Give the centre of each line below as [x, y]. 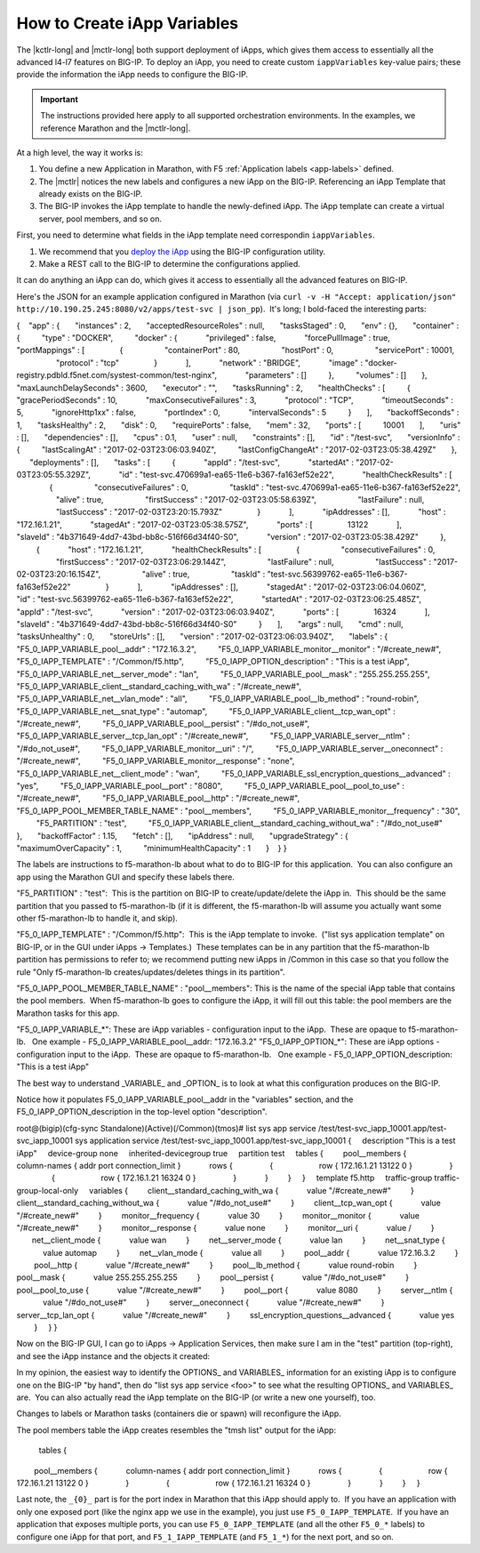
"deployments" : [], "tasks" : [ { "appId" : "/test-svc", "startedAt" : [192, 462]
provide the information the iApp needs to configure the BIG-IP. [132, 75]
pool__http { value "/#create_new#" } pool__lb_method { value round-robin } [226, 1265]
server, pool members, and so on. [100, 219]
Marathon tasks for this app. [68, 1013]
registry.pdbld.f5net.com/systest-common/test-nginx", [117, 375]
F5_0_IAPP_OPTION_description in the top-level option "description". [142, 1112]
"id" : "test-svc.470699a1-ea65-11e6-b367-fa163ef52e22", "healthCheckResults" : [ [285, 475]
